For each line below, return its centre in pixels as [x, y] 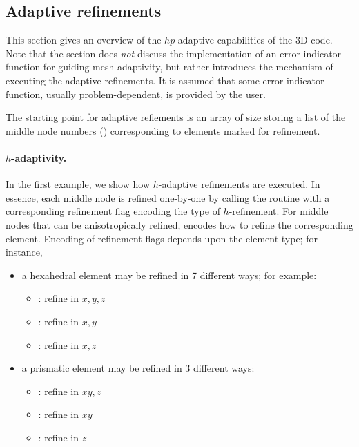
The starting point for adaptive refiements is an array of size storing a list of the [176, 117]
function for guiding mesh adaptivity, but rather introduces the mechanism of [169, 67]
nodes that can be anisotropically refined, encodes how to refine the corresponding [179, 224]
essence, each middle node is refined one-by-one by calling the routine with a [168, 197]
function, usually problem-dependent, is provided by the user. [136, 94]
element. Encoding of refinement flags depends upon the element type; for [162, 238]
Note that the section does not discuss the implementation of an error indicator [174, 53]
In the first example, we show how [78, 184]
